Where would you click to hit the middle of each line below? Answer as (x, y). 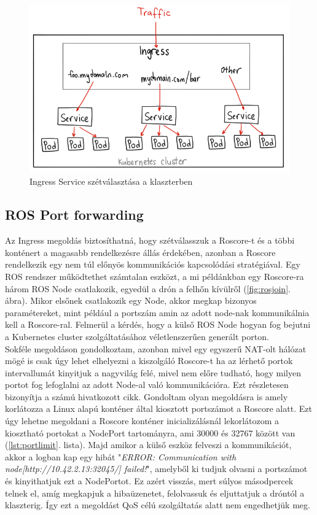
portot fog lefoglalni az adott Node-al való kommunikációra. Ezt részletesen (147, 385)
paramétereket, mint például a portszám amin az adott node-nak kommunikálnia (157, 312)
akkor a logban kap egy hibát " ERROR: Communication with (121, 456)
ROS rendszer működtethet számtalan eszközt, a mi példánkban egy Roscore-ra (155, 276)
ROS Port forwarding (74, 215)
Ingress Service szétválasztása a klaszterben (111, 181)
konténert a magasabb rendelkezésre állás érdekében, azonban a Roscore (140, 252)
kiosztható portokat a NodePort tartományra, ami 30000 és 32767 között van (150, 432)
